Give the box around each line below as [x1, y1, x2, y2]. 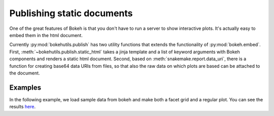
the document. [9, 70, 40, 76]
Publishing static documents [9, 8, 133, 19]
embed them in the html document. [9, 32, 83, 38]
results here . [9, 104, 36, 110]
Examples [9, 83, 42, 92]
